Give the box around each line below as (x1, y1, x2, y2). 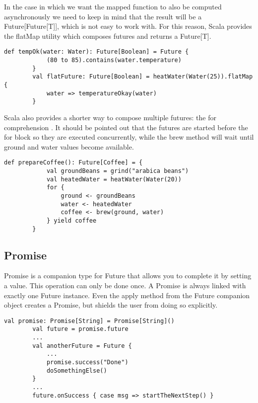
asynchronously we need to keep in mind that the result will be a (4, 11, 202, 21)
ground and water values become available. (4, 141, 134, 152)
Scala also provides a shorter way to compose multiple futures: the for (4, 112, 216, 122)
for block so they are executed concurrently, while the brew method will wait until (4, 132, 254, 142)
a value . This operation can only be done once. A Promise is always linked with (4, 280, 246, 291)
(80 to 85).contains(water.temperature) (46, 57, 182, 64)
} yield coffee (46, 217, 97, 224)
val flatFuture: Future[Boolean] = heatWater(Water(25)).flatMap (32, 73, 253, 81)
